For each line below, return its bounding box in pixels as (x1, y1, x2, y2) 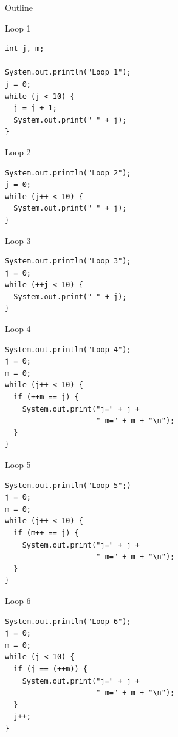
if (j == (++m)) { (13, 664, 88, 673)
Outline (5, 1, 33, 13)
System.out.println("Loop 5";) (5, 481, 131, 490)
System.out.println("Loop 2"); (5, 168, 131, 177)
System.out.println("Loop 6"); (5, 617, 131, 626)
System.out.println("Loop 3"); (5, 257, 131, 266)
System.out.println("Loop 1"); (5, 68, 131, 77)
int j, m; (5, 44, 44, 53)
